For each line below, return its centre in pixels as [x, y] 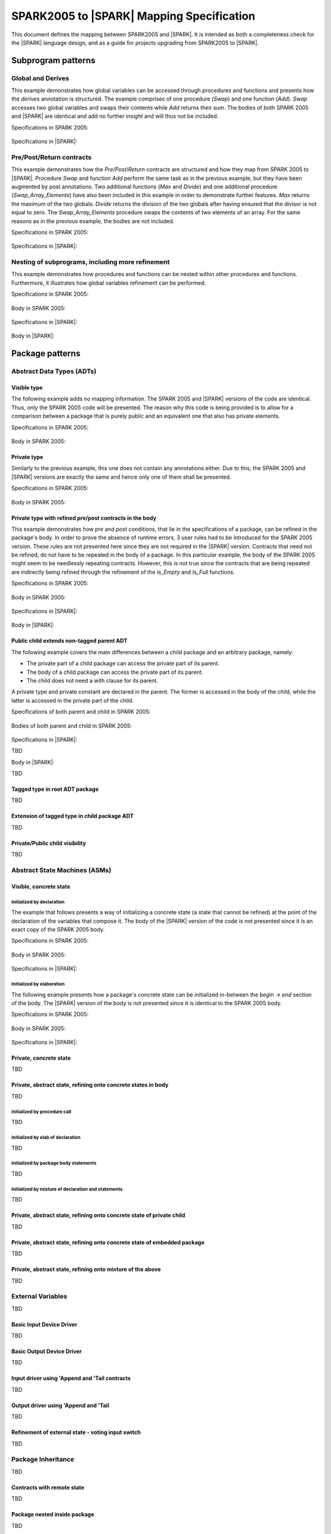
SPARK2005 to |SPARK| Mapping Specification [133, 16]
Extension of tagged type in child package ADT [73, 816]
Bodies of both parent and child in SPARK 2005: [72, 726]
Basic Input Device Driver [44, 1324]
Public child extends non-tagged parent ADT [70, 641]
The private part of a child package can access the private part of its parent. [123, 663]
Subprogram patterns [53, 60]
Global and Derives [40, 78]
